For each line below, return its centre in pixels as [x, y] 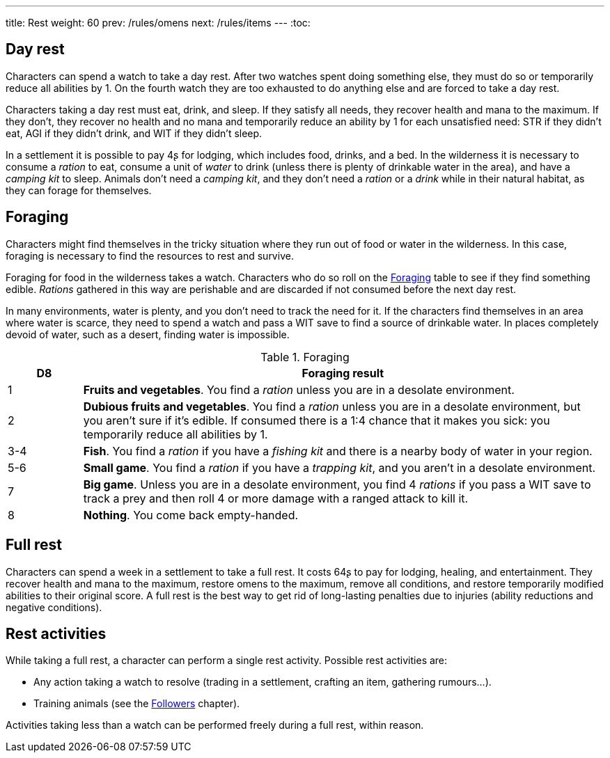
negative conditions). [54, 607]
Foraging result [343, 373]
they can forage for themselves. [79, 190]
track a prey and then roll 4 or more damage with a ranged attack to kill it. [276, 498]
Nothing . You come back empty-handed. [191, 515]
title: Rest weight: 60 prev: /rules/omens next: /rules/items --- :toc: [158, 23]
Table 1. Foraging [305, 357]
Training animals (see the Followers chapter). [137, 704]
